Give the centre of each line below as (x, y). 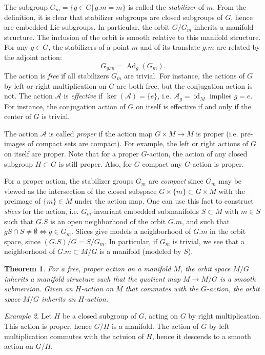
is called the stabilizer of (166, 7)
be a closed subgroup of (99, 316)
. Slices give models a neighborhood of (131, 231)
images (15, 143)
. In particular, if (131, 241)
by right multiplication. (225, 316)
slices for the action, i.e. (42, 211)
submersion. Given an (38, 289)
